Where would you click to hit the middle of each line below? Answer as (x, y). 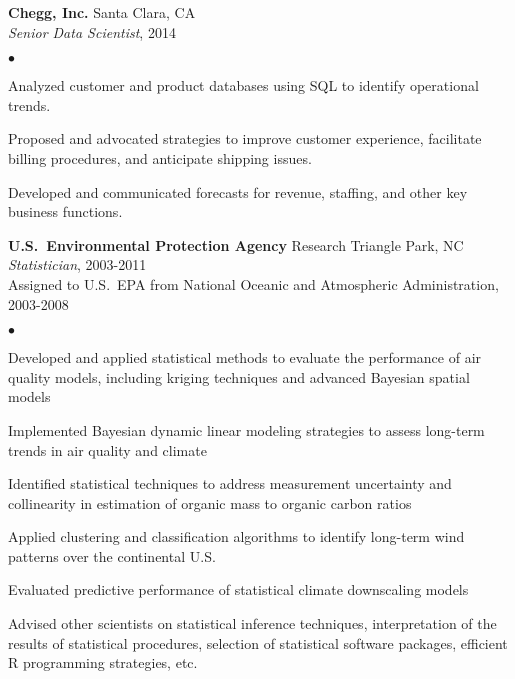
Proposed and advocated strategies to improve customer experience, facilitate (245, 138)
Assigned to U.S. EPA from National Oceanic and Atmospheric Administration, (253, 283)
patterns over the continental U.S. (112, 555)
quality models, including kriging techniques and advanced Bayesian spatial (239, 376)
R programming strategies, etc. (103, 662)
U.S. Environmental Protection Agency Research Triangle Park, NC (236, 244)
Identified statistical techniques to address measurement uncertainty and (230, 483)
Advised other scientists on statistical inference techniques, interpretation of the (252, 623)
